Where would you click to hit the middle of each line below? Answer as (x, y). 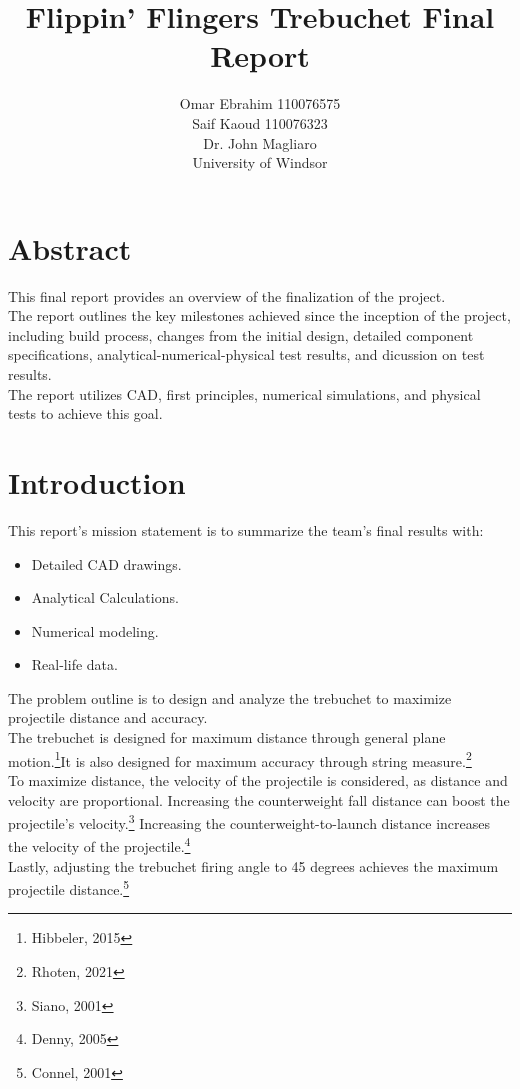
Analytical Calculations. (105, 597)
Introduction (97, 481)
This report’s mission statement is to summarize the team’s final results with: (246, 529)
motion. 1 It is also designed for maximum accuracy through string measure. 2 (240, 759)
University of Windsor (260, 162)
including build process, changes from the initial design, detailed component (241, 334)
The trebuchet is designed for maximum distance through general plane (227, 737)
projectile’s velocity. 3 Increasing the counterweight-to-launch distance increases (249, 821)
